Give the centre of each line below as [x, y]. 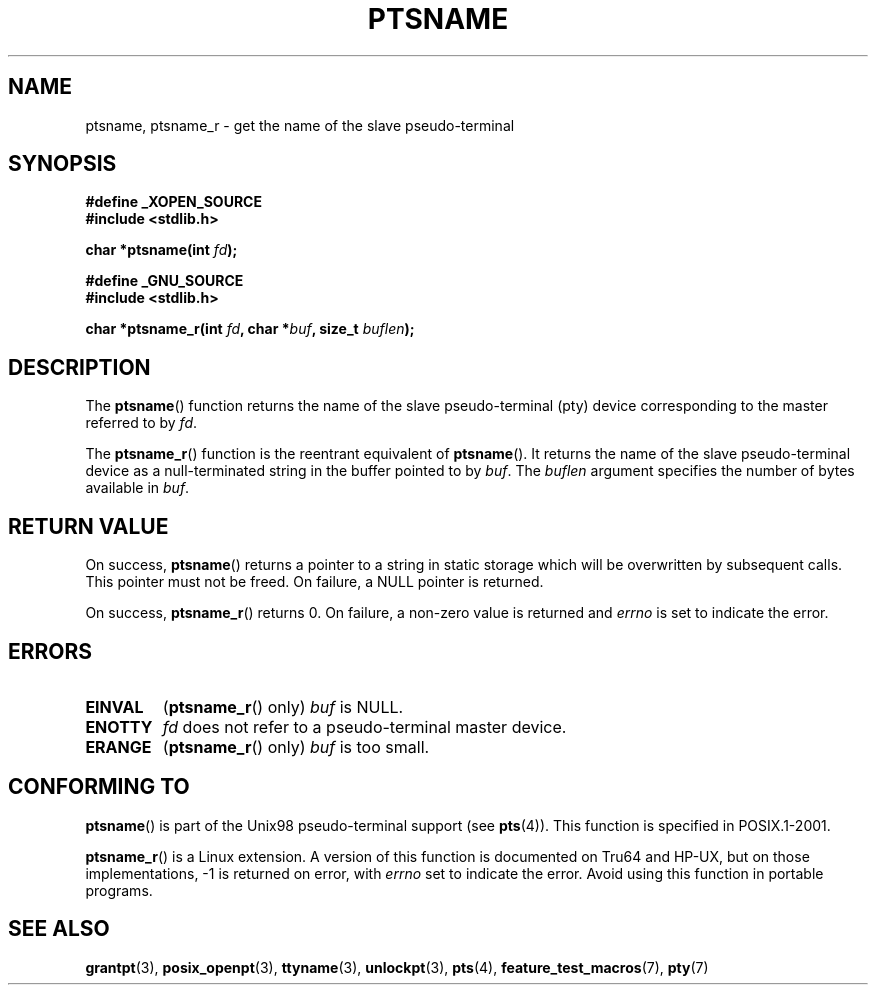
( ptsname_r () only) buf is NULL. [283, 706]
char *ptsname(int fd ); [161, 250]
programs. [119, 890]
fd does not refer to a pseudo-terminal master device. [364, 726]
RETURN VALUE [88, 526]
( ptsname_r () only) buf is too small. [296, 746]
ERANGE [118, 746]
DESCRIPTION [79, 367]
